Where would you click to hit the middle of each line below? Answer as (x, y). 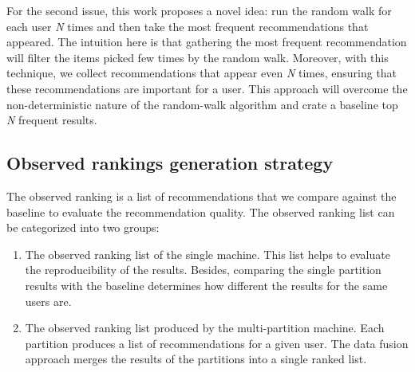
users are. (48, 301)
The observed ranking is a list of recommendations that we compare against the (202, 196)
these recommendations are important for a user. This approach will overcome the (207, 88)
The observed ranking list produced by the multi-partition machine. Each (205, 328)
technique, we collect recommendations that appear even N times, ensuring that (202, 73)
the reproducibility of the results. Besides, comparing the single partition (203, 270)
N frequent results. (52, 120)
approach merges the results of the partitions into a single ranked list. (196, 359)
